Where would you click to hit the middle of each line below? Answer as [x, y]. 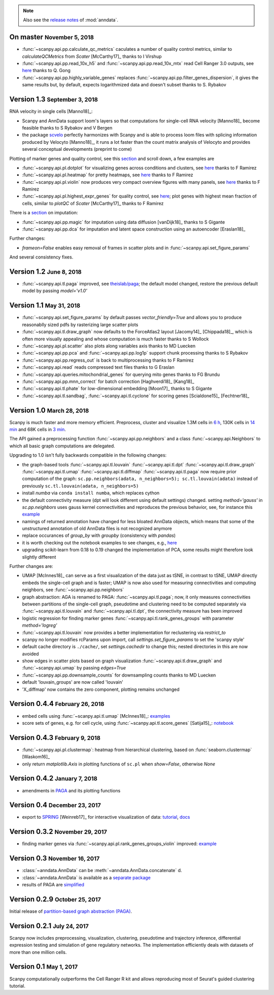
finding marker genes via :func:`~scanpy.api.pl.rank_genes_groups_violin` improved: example [119, 844]
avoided [30, 654]
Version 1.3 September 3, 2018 [54, 99]
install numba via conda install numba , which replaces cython [91, 493]
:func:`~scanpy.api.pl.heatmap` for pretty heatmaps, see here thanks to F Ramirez [108, 175]
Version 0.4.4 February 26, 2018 [57, 704]
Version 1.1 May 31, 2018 [45, 306]
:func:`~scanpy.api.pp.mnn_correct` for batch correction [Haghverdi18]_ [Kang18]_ [108, 381]
